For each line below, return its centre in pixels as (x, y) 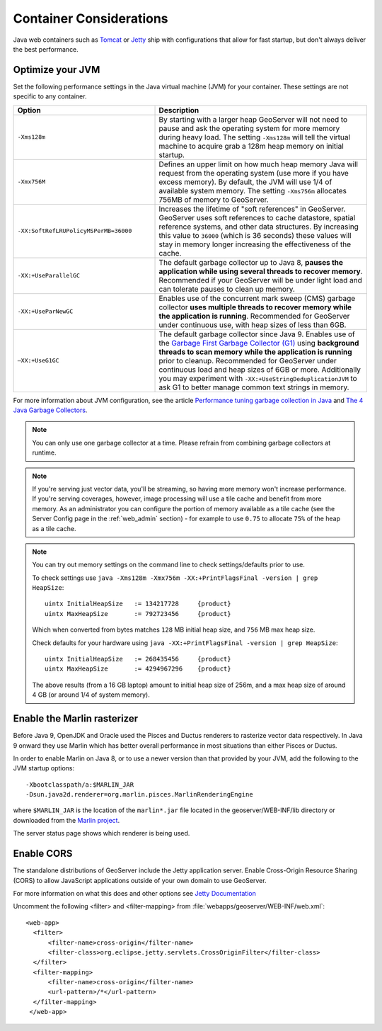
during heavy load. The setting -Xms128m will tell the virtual (254, 137)
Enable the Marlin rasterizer (76, 719)
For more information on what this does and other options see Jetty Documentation (134, 893)
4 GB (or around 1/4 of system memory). (91, 695)
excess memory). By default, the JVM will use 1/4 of (245, 182)
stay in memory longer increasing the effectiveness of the (255, 244)
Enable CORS (43, 854)
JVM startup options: (44, 768)
